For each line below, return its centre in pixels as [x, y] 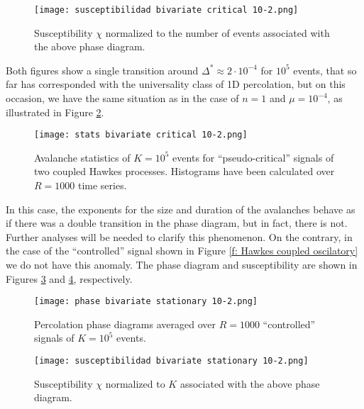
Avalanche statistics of [82, 157]
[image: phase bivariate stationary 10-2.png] [146, 302]
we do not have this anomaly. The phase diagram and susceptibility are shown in [182, 265]
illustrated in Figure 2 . [55, 112]
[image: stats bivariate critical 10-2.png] [141, 135]
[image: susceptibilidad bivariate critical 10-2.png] [166, 10]
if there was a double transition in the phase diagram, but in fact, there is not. [177, 223]
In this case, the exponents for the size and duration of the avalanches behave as [181, 209]
